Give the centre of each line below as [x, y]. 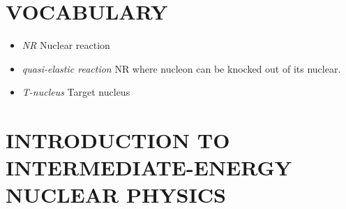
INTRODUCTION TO [118, 140]
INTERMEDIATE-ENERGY [149, 167]
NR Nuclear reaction [66, 45]
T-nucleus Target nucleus [76, 92]
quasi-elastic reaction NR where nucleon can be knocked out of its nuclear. [181, 68]
